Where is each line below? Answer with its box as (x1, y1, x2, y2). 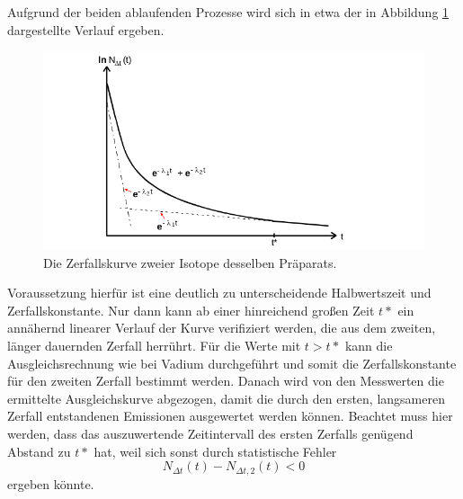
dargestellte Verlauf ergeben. (7, 20, 165, 39)
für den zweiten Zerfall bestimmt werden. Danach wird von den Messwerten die (7, 371, 444, 390)
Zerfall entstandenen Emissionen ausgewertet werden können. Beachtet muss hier (7, 406, 453, 425)
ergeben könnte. (7, 474, 94, 493)
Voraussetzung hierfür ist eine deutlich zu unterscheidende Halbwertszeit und (7, 283, 432, 302)
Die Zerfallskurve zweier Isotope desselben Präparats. (43, 253, 337, 272)
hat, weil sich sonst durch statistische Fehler (93, 441, 337, 460)
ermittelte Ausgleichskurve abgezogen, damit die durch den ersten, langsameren (7, 388, 445, 407)
